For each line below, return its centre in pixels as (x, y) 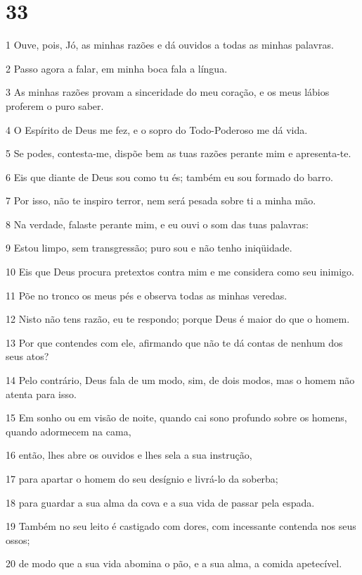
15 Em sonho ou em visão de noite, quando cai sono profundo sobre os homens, (176, 418)
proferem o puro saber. (55, 105)
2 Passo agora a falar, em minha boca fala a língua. (117, 68)
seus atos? (27, 356)
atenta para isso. (41, 394)
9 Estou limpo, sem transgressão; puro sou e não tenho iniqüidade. (149, 248)
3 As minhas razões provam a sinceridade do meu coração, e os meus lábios (168, 92)
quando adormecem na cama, (69, 431)
